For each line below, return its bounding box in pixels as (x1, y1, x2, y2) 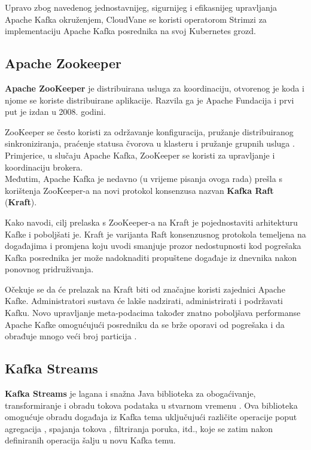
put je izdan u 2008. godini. (5, 105, 106, 118)
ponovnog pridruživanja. (5, 263, 94, 275)
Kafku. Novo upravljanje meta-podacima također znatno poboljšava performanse (5, 306, 301, 319)
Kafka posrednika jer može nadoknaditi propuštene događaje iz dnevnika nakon (5, 251, 297, 263)
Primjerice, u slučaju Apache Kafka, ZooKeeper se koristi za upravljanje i (5, 148, 275, 161)
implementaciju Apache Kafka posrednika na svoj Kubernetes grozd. (5, 25, 256, 37)
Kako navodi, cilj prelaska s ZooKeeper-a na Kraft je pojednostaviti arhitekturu (5, 215, 298, 228)
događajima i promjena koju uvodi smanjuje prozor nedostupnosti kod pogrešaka (5, 239, 301, 252)
